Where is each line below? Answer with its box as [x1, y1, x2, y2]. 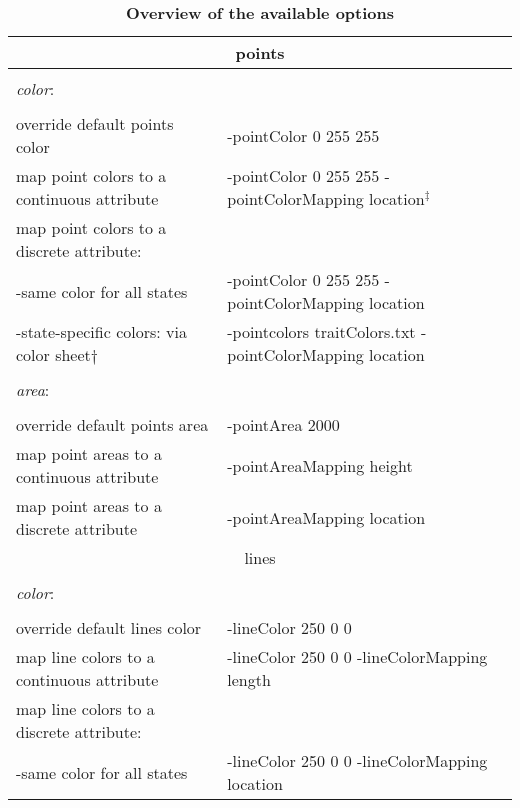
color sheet [16, 343, 91, 366]
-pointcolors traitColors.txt [227, 320, 416, 343]
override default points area [16, 413, 209, 436]
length [227, 668, 271, 691]
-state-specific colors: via [16, 320, 187, 343]
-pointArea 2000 [227, 413, 340, 436]
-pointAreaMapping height [227, 453, 413, 477]
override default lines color [16, 616, 202, 639]
